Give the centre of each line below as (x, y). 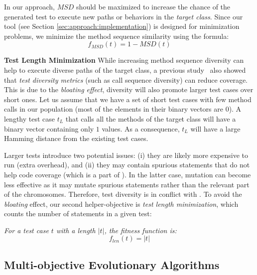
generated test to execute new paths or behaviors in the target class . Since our (124, 16)
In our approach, (29, 6)
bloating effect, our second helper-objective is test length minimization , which (121, 204)
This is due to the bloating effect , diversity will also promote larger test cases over (129, 89)
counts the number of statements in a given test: (78, 213)
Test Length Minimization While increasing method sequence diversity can (124, 60)
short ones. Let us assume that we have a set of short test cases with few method (128, 99)
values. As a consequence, (141, 128)
